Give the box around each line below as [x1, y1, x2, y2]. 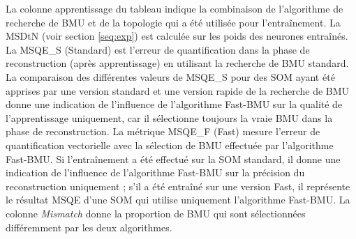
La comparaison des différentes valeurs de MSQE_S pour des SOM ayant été [6, 69, 335, 84]
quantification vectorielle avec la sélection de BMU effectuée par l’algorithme [6, 137, 334, 152]
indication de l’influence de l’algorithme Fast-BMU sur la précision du [6, 165, 305, 180]
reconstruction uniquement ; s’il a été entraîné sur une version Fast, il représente [6, 178, 350, 193]
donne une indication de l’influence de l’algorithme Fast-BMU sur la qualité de [6, 97, 343, 111]
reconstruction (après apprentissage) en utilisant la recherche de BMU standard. [6, 56, 349, 70]
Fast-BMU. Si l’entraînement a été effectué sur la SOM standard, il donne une [6, 151, 341, 166]
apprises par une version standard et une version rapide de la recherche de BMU [6, 83, 350, 98]
